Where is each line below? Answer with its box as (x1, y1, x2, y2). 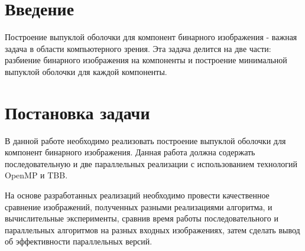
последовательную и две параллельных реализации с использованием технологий (5, 157, 297, 169)
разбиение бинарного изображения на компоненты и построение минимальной (5, 54, 287, 66)
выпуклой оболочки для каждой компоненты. (5, 65, 167, 77)
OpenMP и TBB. (5, 169, 68, 181)
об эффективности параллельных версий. (5, 235, 152, 247)
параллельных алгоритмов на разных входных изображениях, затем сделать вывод (5, 223, 300, 236)
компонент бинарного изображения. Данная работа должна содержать (5, 146, 255, 158)
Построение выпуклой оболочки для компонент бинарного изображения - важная (5, 31, 297, 43)
